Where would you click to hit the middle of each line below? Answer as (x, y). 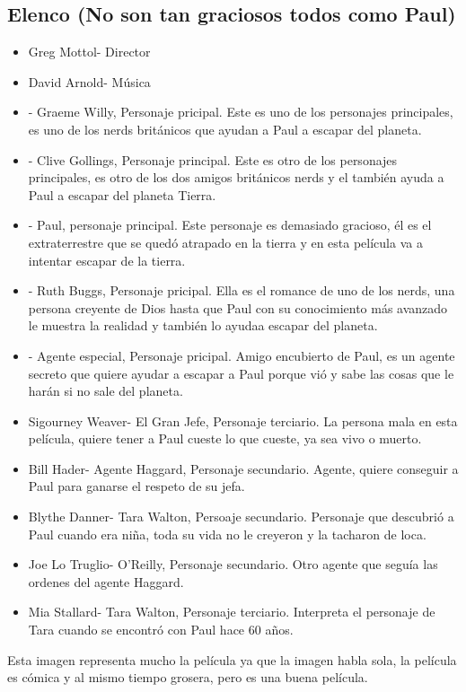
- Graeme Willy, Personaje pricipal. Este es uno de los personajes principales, (241, 112)
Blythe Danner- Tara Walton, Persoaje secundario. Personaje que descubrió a (241, 517)
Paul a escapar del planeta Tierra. (122, 194)
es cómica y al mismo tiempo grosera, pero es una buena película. (188, 677)
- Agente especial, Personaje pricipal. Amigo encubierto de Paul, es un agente (242, 355)
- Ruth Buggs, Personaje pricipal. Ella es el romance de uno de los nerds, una (242, 290)
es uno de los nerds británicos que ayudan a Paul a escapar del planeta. (225, 129)
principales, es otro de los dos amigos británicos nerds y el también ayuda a (236, 177)
